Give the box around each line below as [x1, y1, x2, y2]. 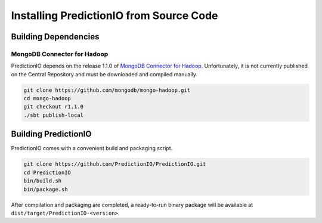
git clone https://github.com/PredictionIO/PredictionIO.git [23, 161, 206, 168]
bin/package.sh [23, 185, 68, 193]
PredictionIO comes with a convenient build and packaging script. [11, 145, 173, 152]
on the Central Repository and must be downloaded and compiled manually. [11, 70, 198, 78]
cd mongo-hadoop [23, 95, 72, 102]
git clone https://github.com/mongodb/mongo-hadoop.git [23, 86, 191, 94]
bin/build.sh [23, 178, 62, 184]
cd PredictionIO [23, 169, 72, 176]
